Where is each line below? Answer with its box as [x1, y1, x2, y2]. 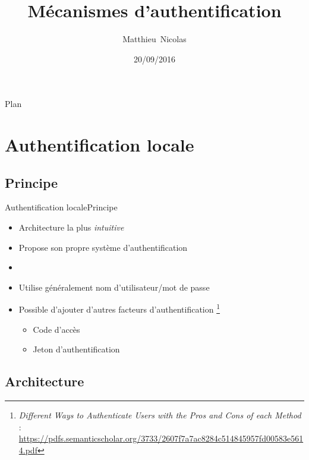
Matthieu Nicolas [122, 33, 187, 45]
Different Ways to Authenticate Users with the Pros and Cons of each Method [18, 409, 301, 421]
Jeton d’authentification [33, 343, 120, 355]
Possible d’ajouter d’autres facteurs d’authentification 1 [18, 301, 220, 316]
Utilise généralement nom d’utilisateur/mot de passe [18, 281, 210, 293]
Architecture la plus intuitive [18, 221, 124, 234]
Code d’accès [33, 323, 80, 335]
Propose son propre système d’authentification [18, 241, 188, 253]
